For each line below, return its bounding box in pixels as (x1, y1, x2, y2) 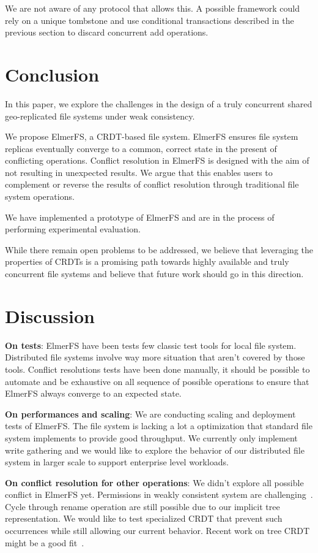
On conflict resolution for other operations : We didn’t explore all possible (5, 476, 304, 489)
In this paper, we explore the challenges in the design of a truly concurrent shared (5, 97, 312, 110)
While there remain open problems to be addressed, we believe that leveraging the (5, 243, 314, 256)
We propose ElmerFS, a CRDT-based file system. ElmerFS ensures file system (5, 130, 298, 143)
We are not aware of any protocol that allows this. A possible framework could (5, 2, 300, 14)
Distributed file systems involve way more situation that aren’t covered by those (5, 351, 305, 364)
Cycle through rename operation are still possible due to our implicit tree (5, 500, 280, 513)
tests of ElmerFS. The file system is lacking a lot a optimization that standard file (5, 419, 312, 432)
